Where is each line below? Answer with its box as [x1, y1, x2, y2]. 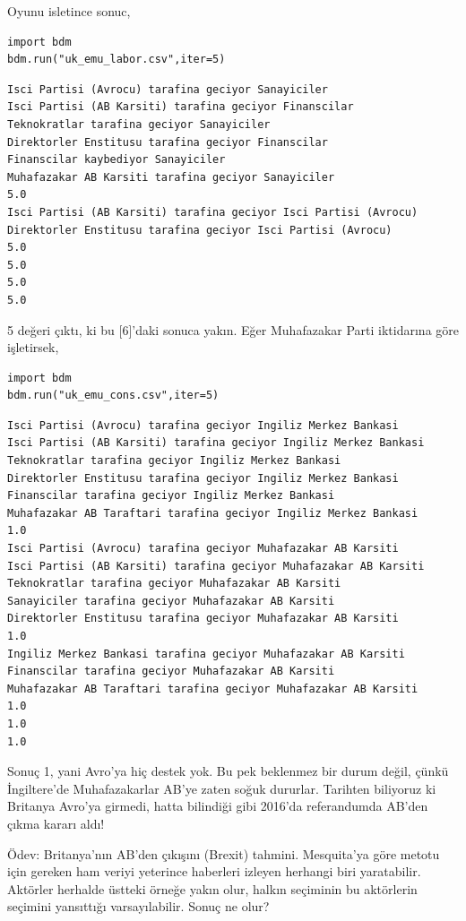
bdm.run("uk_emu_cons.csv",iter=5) [7, 389, 220, 402]
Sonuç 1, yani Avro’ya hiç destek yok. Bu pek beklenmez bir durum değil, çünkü [7, 762, 449, 780]
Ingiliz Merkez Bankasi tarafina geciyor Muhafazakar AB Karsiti [7, 647, 405, 660]
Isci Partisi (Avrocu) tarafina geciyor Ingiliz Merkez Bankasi [7, 418, 399, 432]
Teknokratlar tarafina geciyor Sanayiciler [7, 117, 271, 131]
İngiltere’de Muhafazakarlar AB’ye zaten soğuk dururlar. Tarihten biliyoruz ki [7, 779, 436, 797]
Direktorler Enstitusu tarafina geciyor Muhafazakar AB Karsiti [7, 612, 399, 625]
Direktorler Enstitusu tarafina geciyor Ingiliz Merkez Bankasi [7, 471, 399, 485]
